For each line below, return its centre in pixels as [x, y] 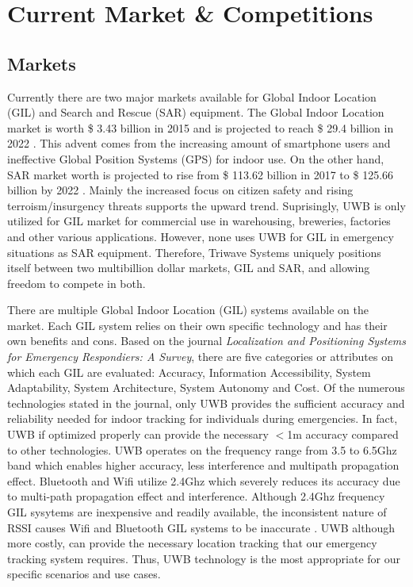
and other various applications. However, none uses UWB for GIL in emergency [201, 236]
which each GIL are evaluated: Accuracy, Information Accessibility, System [189, 372]
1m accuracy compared [343, 434]
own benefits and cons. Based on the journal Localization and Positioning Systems [207, 341]
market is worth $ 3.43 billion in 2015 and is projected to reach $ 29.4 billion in [201, 127]
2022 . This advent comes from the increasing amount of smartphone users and [199, 143]
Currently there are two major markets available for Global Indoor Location [192, 96]
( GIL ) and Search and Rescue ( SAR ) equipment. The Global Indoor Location [196, 112]
